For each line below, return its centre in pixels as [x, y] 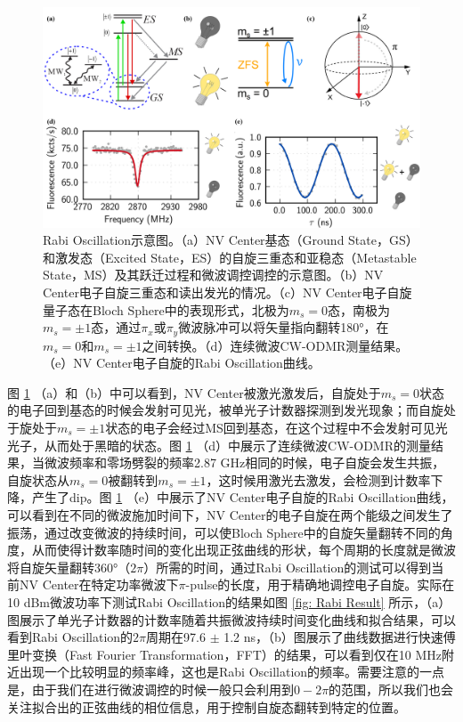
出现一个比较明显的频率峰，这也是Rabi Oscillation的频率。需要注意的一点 [232, 672]
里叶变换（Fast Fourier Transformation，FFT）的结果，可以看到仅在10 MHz [225, 654]
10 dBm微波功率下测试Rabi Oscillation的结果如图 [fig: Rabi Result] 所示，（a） [229, 601]
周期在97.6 [176, 637]
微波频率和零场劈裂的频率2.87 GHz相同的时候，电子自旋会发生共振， [244, 462]
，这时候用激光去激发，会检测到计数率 [318, 479]
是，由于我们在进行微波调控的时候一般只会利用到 [150, 689]
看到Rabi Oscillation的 [70, 637]
